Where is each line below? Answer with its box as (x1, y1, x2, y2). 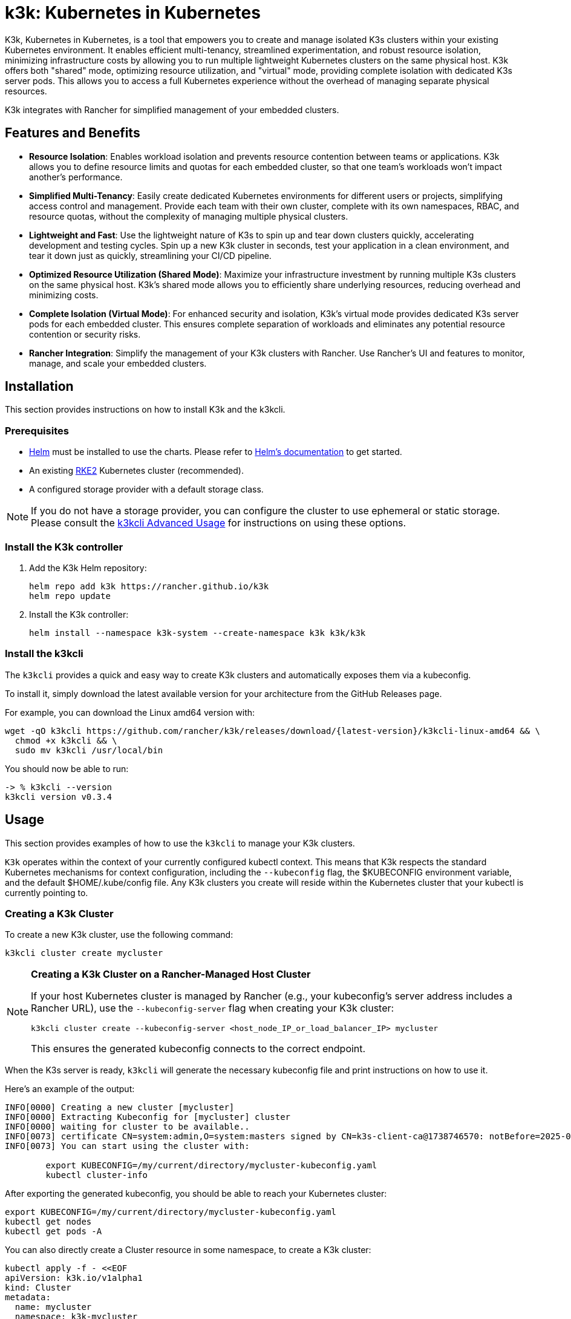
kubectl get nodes (5, 1217, 92, 1227)
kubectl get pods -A (5, 1226, 102, 1237)
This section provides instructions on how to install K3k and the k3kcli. (5, 404, 285, 415)
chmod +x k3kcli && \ (15, 735, 117, 745)
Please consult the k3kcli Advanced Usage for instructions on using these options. (31, 517, 406, 529)
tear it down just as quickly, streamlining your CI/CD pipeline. (29, 250, 272, 261)
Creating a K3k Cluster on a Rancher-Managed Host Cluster (31, 968, 311, 981)
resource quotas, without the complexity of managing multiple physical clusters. (29, 211, 348, 221)
